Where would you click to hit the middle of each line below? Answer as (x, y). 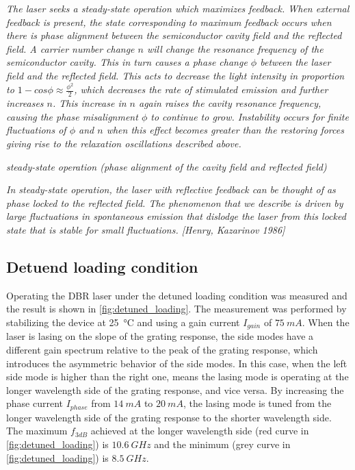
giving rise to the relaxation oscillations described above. (124, 144)
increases (25, 103)
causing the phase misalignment (72, 116)
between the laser (295, 62)
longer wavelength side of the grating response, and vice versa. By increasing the (175, 389)
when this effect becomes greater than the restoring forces (225, 130)
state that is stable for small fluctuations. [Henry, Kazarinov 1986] (146, 230)
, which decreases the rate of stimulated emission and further (201, 89)
